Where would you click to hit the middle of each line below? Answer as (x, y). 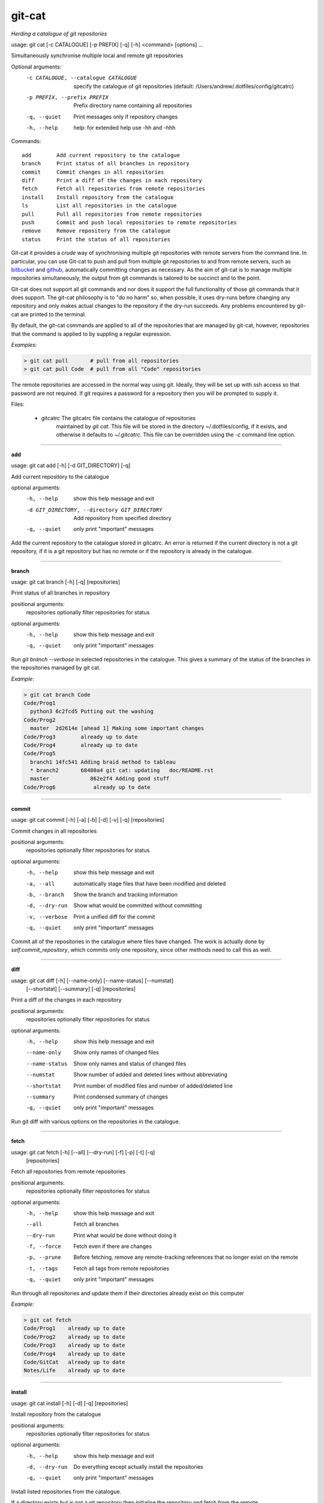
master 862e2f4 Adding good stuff (100, 779)
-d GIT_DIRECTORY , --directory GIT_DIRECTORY (94, 510)
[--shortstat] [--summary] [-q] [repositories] (81, 989)
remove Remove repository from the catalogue (96, 231)
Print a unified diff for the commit (114, 916)
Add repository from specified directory (122, 518)
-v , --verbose (47, 917)
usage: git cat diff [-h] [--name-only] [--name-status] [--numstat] (92, 981)
